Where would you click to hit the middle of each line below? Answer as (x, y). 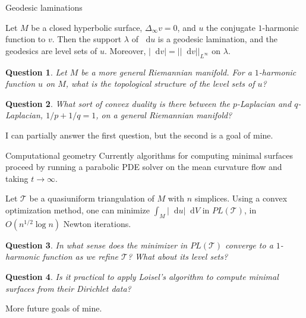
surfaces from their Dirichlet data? (68, 288)
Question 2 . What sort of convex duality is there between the (118, 103)
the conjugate (231, 27)
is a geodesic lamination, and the (218, 39)
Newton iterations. (97, 223)
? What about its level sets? (178, 256)
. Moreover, (125, 50)
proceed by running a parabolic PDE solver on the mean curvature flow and (144, 167)
